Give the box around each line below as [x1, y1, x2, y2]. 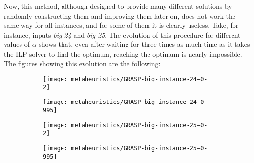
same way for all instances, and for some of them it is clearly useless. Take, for [4, 20, 239, 30]
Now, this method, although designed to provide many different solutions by [4, 1, 232, 11]
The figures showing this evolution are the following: [4, 58, 161, 68]
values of [4, 39, 30, 49]
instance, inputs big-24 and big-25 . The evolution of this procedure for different [4, 29, 241, 40]
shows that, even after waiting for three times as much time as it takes [39, 39, 250, 49]
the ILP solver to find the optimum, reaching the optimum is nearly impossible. [4, 48, 242, 59]
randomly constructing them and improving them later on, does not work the [4, 10, 236, 20]
